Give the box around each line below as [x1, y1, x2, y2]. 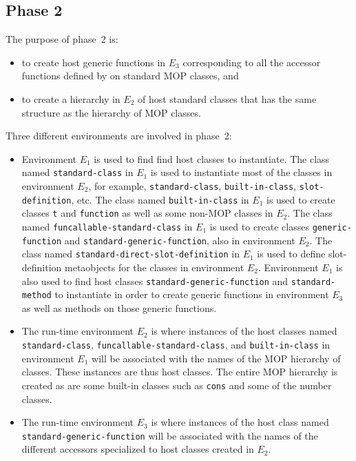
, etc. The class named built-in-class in [71, 192, 249, 206]
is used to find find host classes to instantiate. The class [94, 151, 330, 166]
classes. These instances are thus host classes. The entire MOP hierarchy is [21, 364, 338, 379]
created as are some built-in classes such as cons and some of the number [21, 377, 332, 392]
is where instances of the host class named [151, 415, 329, 429]
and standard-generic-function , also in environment [64, 233, 295, 247]
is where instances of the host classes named [151, 324, 337, 338]
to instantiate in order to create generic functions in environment [54, 287, 329, 302]
